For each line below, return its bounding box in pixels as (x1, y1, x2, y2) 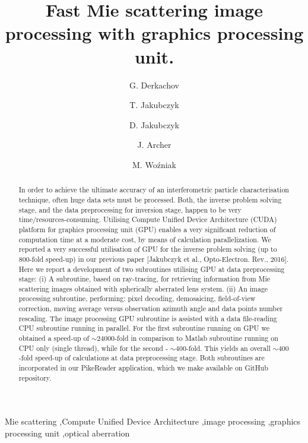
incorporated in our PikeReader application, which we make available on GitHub (18, 363, 268, 373)
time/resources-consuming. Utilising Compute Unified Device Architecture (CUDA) (18, 214, 277, 224)
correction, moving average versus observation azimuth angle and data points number (18, 303, 283, 314)
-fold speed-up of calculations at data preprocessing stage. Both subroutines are (18, 353, 265, 363)
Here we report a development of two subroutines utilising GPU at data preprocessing (18, 264, 285, 274)
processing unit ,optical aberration (5, 426, 130, 439)
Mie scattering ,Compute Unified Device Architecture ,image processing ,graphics (5, 415, 301, 428)
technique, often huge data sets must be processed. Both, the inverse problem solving (18, 194, 282, 204)
